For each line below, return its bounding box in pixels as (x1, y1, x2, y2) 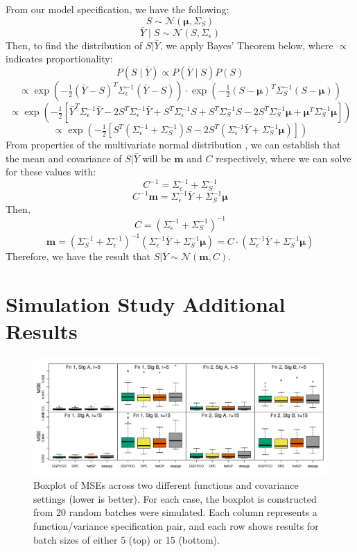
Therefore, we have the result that (6, 249, 151, 264)
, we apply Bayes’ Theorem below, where (159, 37, 333, 52)
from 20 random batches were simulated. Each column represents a (33, 505, 317, 519)
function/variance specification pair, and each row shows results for (33, 518, 319, 533)
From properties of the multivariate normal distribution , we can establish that (6, 137, 341, 151)
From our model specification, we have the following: (6, 2, 229, 16)
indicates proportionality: (6, 51, 113, 66)
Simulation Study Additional (6, 290, 286, 318)
